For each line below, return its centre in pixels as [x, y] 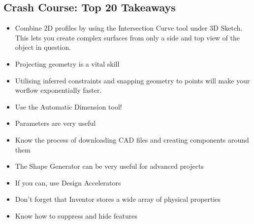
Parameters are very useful [55, 123]
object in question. [43, 47]
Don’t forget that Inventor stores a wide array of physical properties [118, 199]
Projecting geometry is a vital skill [67, 63]
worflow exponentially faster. [58, 90]
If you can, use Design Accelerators [68, 182]
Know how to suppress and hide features [76, 215]
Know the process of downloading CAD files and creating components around [132, 139]
